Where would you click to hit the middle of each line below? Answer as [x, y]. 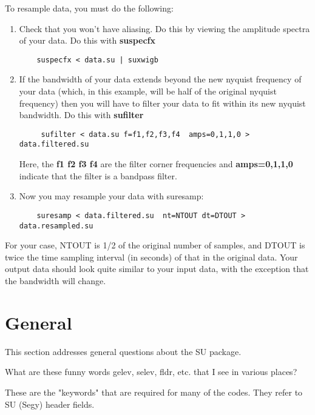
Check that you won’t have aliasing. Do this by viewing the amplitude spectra [164, 28]
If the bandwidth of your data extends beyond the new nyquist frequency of [160, 79]
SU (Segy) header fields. [50, 404]
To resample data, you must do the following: [89, 8]
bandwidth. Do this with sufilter [81, 115]
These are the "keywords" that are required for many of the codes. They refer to [154, 392]
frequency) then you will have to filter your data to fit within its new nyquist [162, 103]
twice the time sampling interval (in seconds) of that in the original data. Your [151, 257]
